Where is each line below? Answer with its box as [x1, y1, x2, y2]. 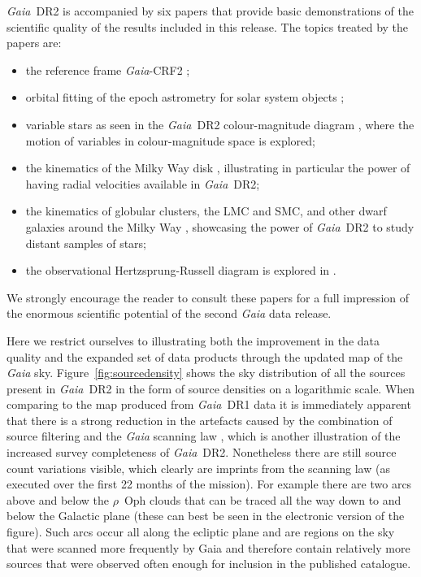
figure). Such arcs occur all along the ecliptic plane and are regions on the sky [7, 523, 395, 540]
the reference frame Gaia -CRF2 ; [25, 61, 190, 78]
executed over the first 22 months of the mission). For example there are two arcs [7, 475, 412, 492]
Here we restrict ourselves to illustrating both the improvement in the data [7, 332, 380, 349]
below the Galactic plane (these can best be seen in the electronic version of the [7, 507, 405, 524]
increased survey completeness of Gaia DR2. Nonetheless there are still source [7, 444, 397, 461]
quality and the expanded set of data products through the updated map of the [7, 348, 403, 365]
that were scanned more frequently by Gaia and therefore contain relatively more [7, 539, 410, 556]
